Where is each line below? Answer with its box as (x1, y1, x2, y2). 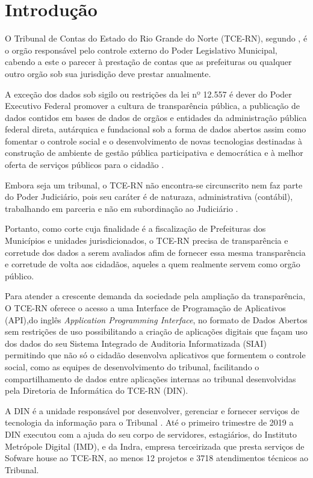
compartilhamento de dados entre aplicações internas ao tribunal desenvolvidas (5, 372, 296, 385)
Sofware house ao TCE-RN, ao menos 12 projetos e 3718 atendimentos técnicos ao (5, 452, 308, 464)
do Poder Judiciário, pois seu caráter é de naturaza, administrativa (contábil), (5, 190, 293, 203)
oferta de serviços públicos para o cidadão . (5, 158, 164, 171)
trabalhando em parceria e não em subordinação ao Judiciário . (5, 202, 238, 214)
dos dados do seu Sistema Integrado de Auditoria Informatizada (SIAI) (5, 337, 267, 349)
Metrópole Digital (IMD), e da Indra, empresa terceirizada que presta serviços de (5, 439, 305, 452)
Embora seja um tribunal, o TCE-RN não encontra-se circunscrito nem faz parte (5, 178, 303, 191)
